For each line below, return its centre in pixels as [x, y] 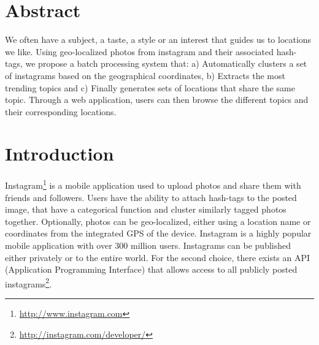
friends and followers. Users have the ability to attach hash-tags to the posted [151, 197]
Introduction [60, 154]
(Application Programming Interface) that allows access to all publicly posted [151, 269]
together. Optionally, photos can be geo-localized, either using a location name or [158, 221]
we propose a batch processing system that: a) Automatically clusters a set [166, 63]
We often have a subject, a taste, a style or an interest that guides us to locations [158, 40]
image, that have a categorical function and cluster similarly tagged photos [146, 209]
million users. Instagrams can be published [211, 245]
